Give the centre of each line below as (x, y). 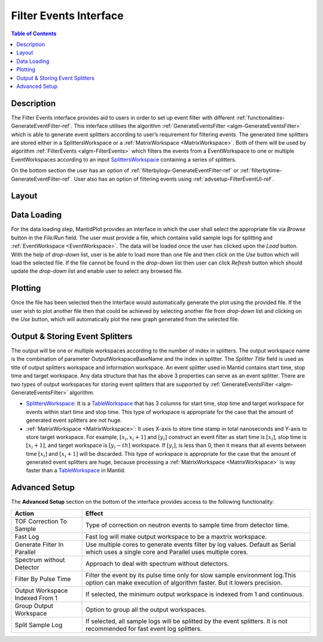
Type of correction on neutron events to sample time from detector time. (188, 525)
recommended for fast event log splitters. (144, 628)
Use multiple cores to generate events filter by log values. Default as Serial (191, 544)
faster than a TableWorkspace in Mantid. (76, 470)
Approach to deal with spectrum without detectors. (158, 564)
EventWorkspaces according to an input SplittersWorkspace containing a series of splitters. (124, 159)
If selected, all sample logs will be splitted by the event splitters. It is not (187, 621)
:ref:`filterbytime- (261, 171)
